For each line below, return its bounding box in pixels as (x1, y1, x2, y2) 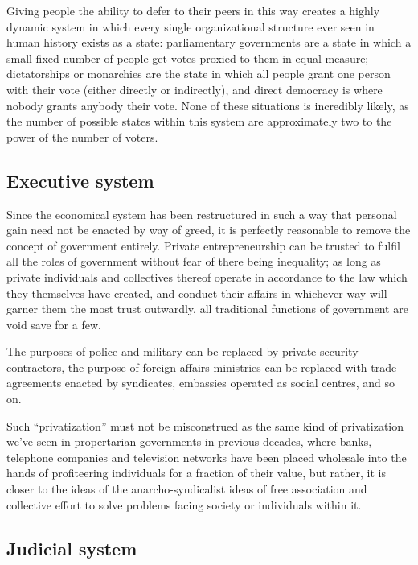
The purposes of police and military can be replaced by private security (6, 343, 359, 360)
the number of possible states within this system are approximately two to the (6, 113, 392, 130)
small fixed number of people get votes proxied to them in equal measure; (6, 49, 369, 66)
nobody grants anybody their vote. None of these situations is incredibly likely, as (6, 97, 409, 113)
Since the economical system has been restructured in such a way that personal (6, 205, 397, 222)
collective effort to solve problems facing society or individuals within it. (6, 496, 362, 513)
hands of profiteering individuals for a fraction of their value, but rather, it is (6, 464, 386, 481)
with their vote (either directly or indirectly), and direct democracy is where (6, 80, 383, 97)
